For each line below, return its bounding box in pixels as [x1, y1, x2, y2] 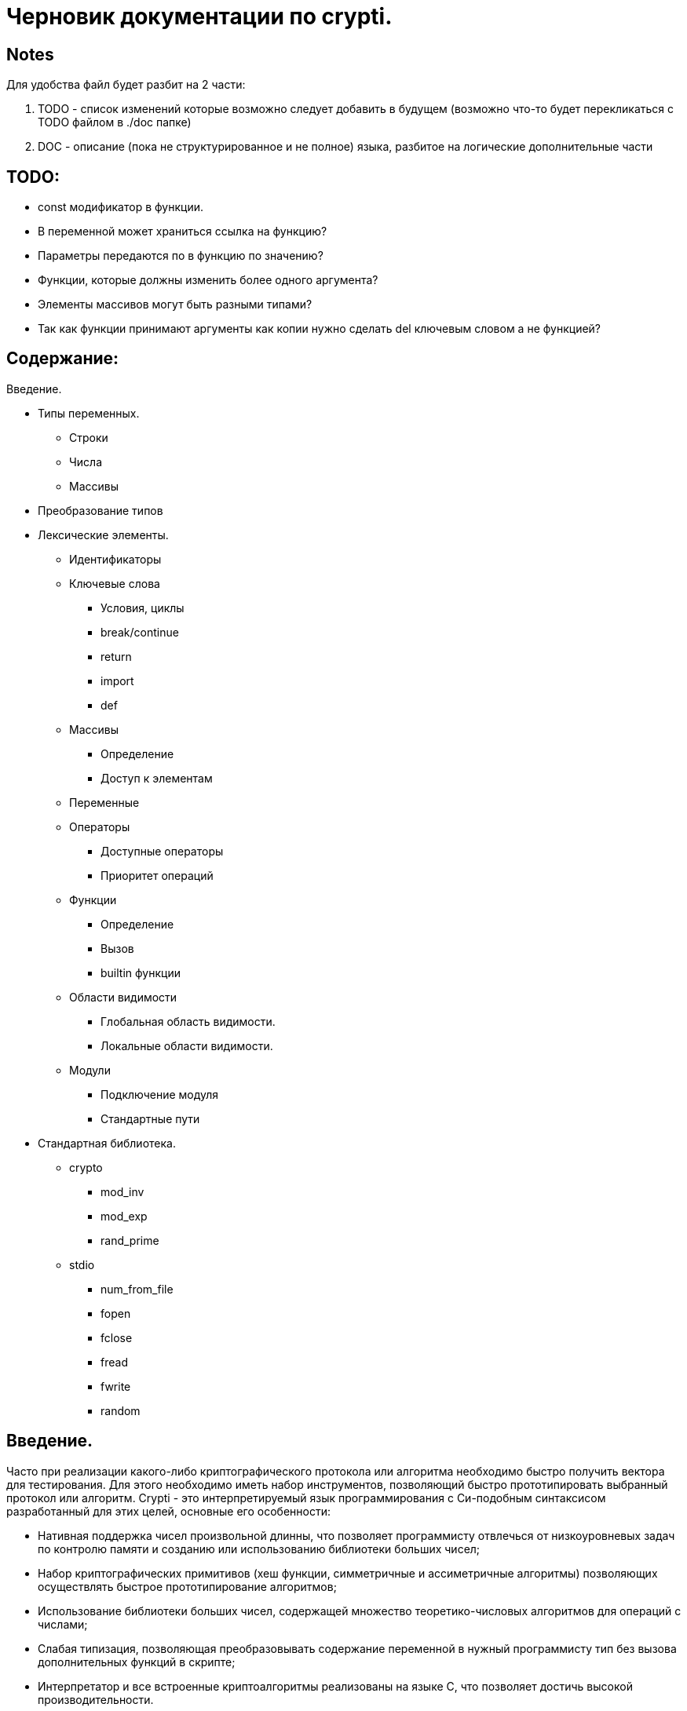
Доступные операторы [100, 844, 224, 858]
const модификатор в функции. [38, 200, 203, 214]
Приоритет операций [100, 868, 214, 882]
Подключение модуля [100, 1087, 219, 1101]
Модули [69, 1063, 111, 1077]
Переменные [69, 795, 140, 809]
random [100, 1403, 141, 1417]
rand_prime [100, 1233, 159, 1247]
